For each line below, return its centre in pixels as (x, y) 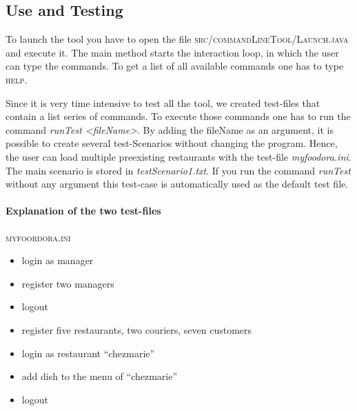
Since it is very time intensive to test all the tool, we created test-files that (163, 102)
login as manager (58, 260)
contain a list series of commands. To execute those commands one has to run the (178, 116)
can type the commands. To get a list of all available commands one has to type (175, 66)
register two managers (68, 283)
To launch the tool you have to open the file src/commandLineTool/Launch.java (177, 39)
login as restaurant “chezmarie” (88, 353)
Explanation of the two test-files (83, 211)
